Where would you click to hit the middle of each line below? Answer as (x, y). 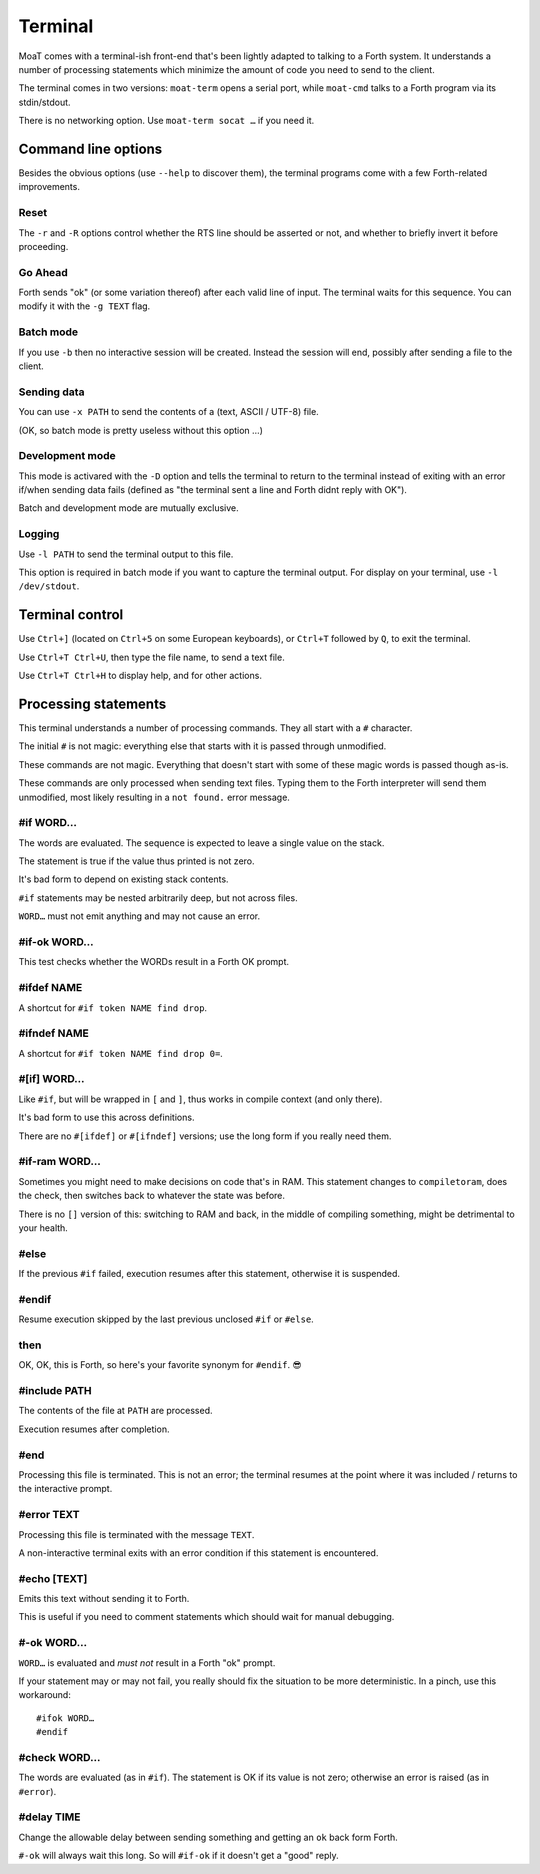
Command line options (90, 148)
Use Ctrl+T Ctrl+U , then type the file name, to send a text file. (151, 657)
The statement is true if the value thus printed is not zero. (136, 861)
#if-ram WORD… (60, 1162)
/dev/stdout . (49, 586)
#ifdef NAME (50, 988)
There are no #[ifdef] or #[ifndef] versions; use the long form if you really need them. (205, 1136)
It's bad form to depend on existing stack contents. (123, 879)
